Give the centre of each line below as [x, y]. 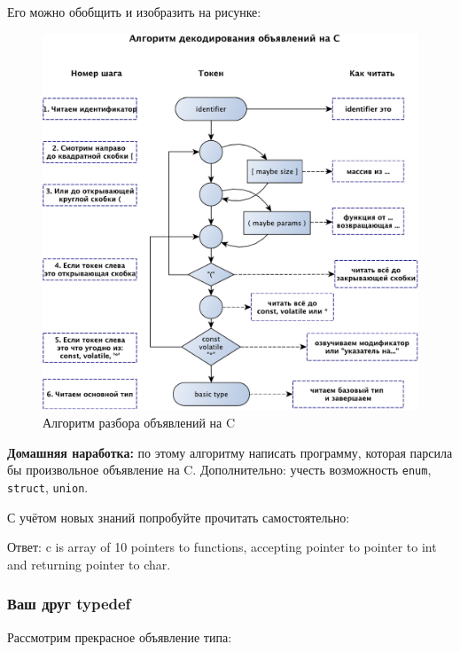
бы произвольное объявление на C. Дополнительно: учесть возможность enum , [219, 470]
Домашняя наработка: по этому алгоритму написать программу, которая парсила [230, 452]
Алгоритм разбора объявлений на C [139, 423]
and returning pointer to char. [89, 564]
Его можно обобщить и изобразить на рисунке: [134, 12]
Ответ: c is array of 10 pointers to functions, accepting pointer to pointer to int [222, 547]
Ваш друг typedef [69, 604]
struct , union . [48, 487]
